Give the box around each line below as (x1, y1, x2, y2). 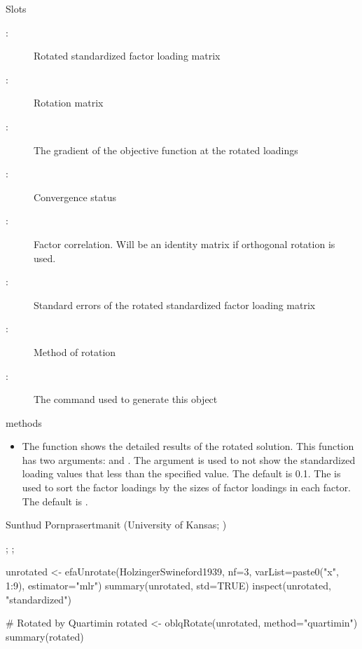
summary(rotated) (6, 629, 84, 643)
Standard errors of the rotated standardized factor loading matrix (34, 297, 316, 312)
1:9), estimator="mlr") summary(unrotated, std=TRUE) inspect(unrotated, (6, 578, 331, 593)
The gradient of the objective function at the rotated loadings (34, 142, 298, 157)
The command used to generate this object (34, 392, 218, 407)
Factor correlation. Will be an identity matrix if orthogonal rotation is (34, 236, 335, 251)
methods (6, 415, 42, 430)
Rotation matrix (34, 95, 104, 110)
